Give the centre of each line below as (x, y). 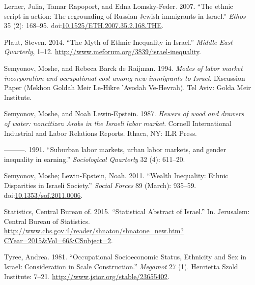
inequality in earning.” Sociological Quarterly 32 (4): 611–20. (95, 159)
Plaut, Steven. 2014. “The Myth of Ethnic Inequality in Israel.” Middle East (118, 42)
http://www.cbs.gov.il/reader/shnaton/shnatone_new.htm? (94, 231)
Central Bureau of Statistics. (47, 221)
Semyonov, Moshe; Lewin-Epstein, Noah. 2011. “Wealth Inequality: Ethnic (116, 175)
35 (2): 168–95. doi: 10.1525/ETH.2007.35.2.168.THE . (84, 25)
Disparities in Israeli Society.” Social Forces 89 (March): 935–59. (100, 185)
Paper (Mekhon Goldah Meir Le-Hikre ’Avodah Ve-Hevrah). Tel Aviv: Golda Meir (127, 87)
